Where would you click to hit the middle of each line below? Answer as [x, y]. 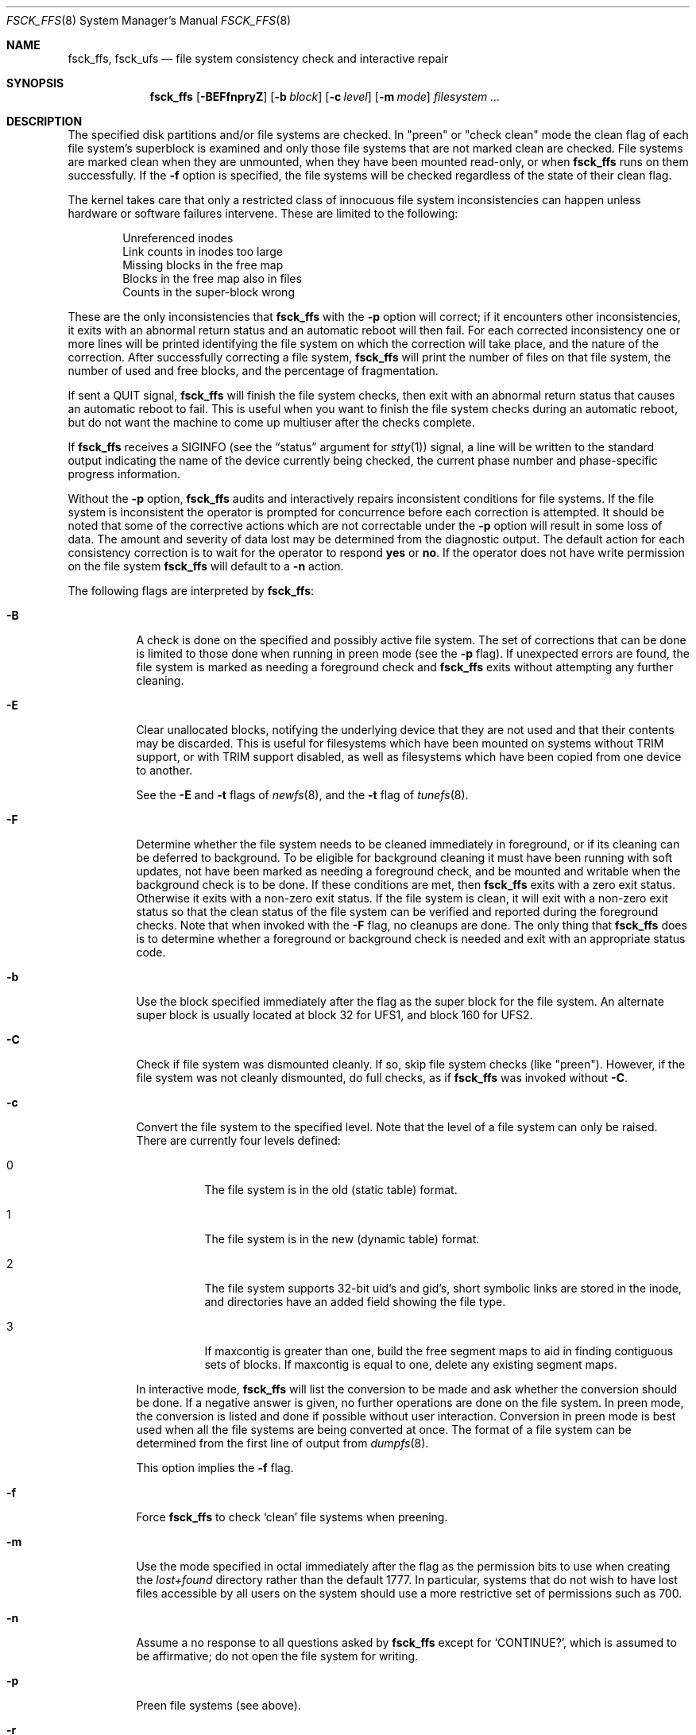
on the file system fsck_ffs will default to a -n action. [206, 566]
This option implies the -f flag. [215, 1468]
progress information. [124, 474]
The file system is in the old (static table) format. [331, 1190]
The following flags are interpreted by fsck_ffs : [191, 591]
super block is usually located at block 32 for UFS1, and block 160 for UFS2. [334, 1015]
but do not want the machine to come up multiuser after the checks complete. [271, 422]
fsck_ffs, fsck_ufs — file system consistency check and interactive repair [258, 58]
